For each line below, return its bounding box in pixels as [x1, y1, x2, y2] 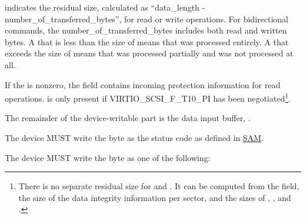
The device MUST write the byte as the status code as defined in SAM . [5, 132, 264, 143]
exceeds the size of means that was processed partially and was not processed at [5, 47, 294, 59]
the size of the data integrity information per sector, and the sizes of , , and [18, 191, 291, 203]
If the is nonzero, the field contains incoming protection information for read [5, 78, 281, 90]
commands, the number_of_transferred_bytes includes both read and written [5, 24, 287, 36]
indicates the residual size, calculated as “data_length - [5, 1, 205, 13]
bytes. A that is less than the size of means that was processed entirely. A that [5, 35, 289, 48]
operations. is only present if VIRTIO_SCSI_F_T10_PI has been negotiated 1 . [5, 90, 291, 104]
